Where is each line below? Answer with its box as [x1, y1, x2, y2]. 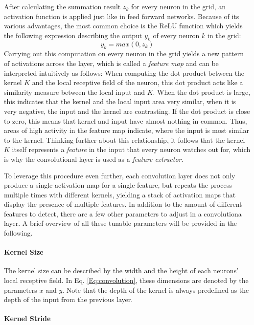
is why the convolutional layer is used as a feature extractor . [4, 153, 184, 164]
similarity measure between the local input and [4, 87, 145, 97]
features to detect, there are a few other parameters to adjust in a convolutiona [4, 208, 242, 218]
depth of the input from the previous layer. [4, 294, 133, 304]
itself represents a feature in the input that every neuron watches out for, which [12, 144, 251, 154]
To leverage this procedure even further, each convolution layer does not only [4, 170, 235, 180]
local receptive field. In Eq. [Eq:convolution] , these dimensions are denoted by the [4, 275, 249, 285]
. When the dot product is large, [153, 87, 251, 97]
